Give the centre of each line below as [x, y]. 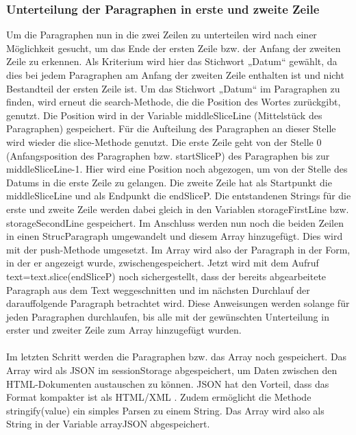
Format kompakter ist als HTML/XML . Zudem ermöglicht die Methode [159, 397]
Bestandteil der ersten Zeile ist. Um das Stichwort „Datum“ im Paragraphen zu [173, 88]
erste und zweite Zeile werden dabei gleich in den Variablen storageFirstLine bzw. [178, 209]
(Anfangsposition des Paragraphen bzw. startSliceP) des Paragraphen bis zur [168, 155]
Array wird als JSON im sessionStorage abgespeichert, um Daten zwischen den [172, 370]
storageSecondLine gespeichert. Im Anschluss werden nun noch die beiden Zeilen [175, 222]
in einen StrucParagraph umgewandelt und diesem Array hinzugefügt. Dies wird [175, 236]
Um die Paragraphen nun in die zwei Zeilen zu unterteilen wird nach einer [162, 35]
